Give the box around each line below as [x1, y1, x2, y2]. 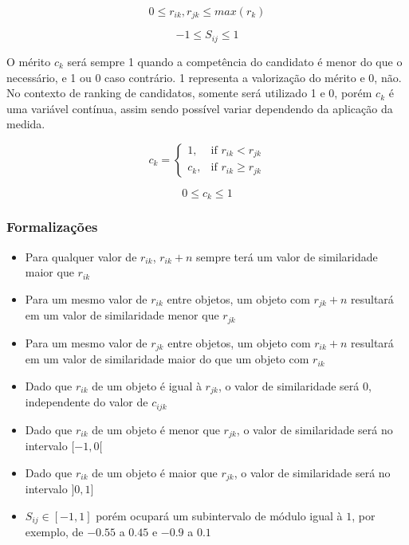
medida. [6, 116, 45, 132]
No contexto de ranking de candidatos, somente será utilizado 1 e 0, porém [6, 84, 372, 101]
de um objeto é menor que [92, 421, 220, 437]
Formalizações [6, 217, 98, 237]
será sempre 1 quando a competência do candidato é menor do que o [67, 53, 403, 69]
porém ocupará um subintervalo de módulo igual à [96, 507, 343, 523]
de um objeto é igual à [92, 377, 202, 394]
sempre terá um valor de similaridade [195, 248, 378, 265]
